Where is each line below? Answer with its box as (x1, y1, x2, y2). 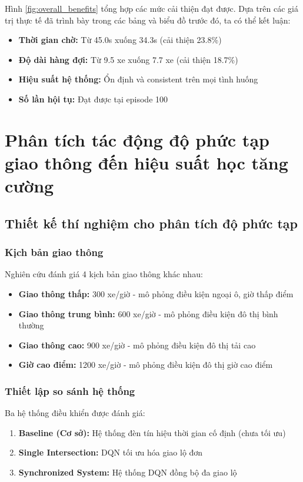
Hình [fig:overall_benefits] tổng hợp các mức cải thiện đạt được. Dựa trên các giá (5, 2, 298, 14)
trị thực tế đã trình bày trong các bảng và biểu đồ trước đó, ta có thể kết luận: (5, 14, 291, 26)
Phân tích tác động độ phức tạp (5, 127, 269, 151)
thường (18, 319, 44, 331)
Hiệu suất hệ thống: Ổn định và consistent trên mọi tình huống (18, 73, 258, 85)
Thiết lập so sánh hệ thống (5, 383, 135, 398)
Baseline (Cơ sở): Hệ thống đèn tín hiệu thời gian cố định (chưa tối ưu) (18, 426, 286, 438)
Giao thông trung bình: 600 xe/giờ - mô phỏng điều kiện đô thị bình (18, 307, 278, 320)
